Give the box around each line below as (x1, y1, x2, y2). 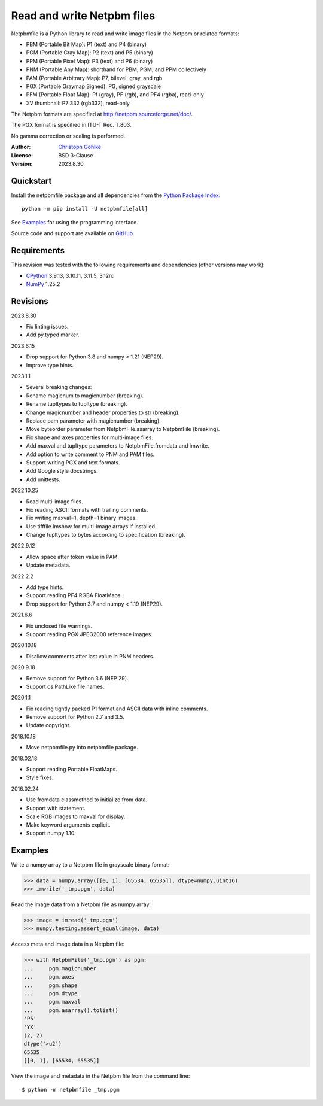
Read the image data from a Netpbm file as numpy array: (11, 901, 151, 908)
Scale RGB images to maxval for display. (26, 813, 126, 820)
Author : (11, 144, 31, 151)
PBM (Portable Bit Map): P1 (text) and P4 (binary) (26, 41, 147, 48)
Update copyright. (26, 722, 71, 729)
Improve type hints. (26, 361, 74, 369)
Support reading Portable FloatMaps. (26, 766, 118, 773)
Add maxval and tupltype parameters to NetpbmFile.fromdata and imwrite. (26, 442, 209, 449)
